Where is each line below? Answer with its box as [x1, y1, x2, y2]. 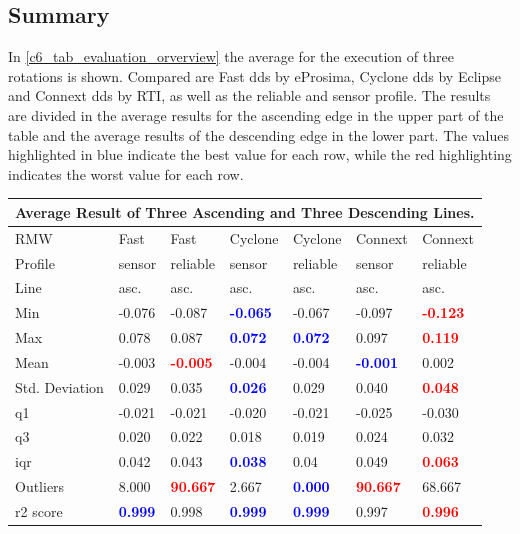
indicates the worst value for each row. [8, 163, 244, 184]
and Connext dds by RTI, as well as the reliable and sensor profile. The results [8, 85, 491, 106]
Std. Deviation [15, 376, 104, 397]
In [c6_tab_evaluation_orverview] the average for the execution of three [8, 46, 454, 67]
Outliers [15, 476, 65, 497]
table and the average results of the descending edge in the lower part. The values [8, 124, 509, 145]
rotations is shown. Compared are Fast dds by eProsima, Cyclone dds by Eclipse [8, 65, 501, 86]
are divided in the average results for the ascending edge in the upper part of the [8, 104, 504, 125]
